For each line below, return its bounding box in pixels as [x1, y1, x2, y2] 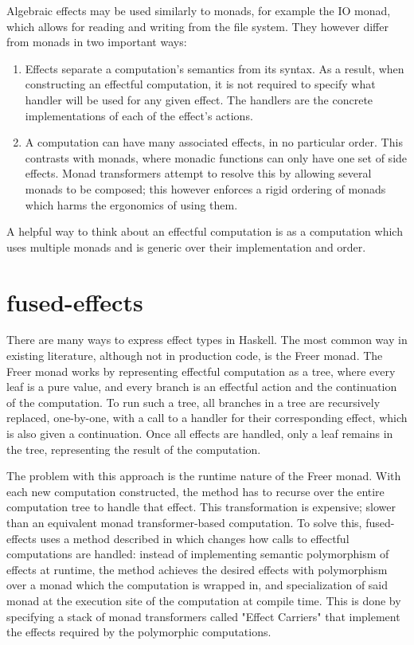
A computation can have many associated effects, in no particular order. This [25, 134, 403, 150]
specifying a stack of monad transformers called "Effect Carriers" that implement [6, 608, 400, 624]
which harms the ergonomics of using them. [25, 196, 238, 213]
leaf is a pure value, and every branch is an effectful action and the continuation [6, 378, 397, 395]
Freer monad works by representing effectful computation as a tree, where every [6, 362, 396, 379]
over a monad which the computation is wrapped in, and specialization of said [6, 577, 389, 593]
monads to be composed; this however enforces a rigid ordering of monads [25, 180, 386, 197]
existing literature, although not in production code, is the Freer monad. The [6, 347, 383, 364]
